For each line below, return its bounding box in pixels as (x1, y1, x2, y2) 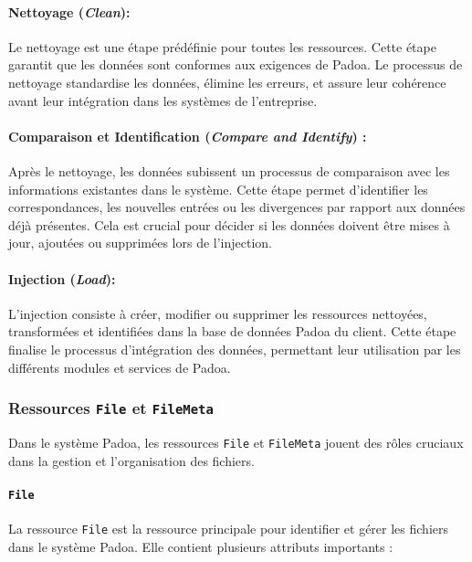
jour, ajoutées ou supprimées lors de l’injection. (8, 233, 273, 252)
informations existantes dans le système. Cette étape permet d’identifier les (8, 179, 428, 198)
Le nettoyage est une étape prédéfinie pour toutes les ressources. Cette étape (8, 37, 436, 56)
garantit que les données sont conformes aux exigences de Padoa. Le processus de (8, 55, 463, 74)
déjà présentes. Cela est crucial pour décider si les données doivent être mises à (8, 215, 450, 234)
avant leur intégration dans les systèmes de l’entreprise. (8, 90, 318, 110)
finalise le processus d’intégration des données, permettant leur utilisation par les (8, 339, 461, 358)
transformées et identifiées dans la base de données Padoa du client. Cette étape (8, 322, 456, 341)
